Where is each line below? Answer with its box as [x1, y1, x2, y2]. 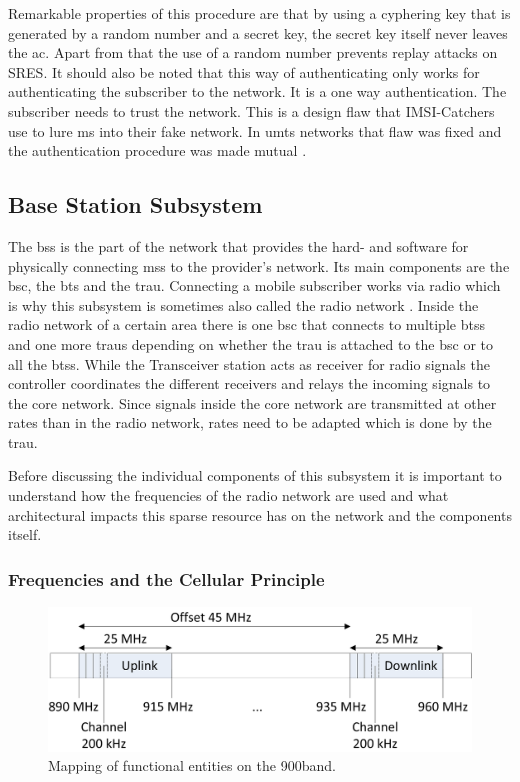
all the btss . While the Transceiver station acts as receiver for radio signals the [8, 353, 490, 374]
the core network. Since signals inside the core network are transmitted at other [8, 392, 497, 413]
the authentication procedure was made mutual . [8, 140, 307, 161]
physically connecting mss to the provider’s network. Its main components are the [8, 255, 510, 276]
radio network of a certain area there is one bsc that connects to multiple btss [8, 314, 485, 335]
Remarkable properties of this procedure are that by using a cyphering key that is [8, 3, 511, 23]
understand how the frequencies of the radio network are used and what [8, 485, 449, 506]
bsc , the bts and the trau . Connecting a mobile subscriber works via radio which [8, 275, 501, 296]
